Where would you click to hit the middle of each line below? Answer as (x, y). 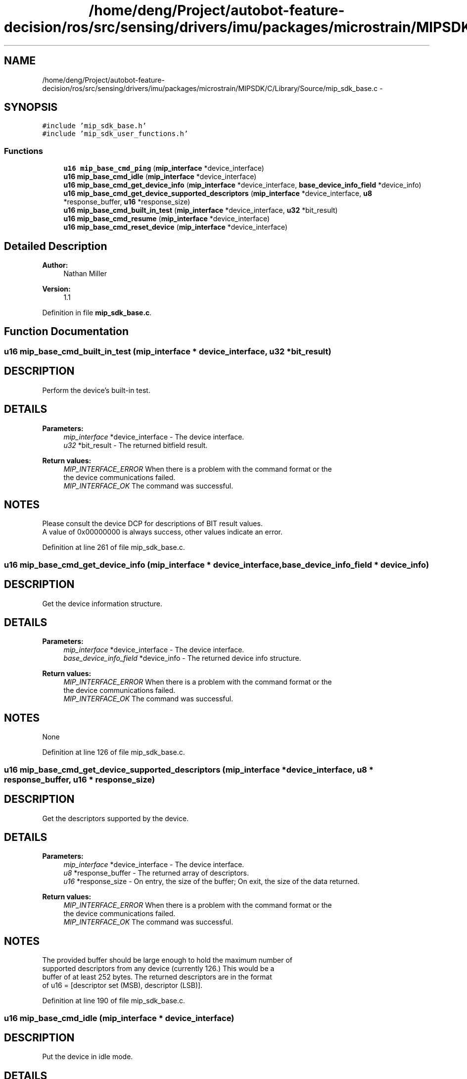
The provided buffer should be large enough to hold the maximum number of (167, 960)
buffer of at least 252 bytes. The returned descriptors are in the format (157, 977)
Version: (56, 289)
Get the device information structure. (102, 603)
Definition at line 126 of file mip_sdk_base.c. (114, 752)
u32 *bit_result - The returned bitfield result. (136, 445)
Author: (55, 265)
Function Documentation (66, 332)
